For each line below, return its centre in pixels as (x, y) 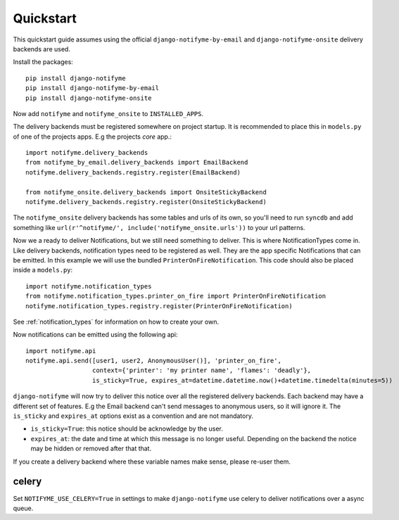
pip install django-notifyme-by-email (93, 88)
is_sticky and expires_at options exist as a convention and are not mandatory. (133, 416)
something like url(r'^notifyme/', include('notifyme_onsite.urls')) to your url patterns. (159, 227)
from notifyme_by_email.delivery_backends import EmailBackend (137, 163)
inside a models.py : (43, 270)
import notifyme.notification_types (89, 286)
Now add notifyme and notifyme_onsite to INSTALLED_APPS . (108, 113)
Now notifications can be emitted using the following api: (96, 335)
